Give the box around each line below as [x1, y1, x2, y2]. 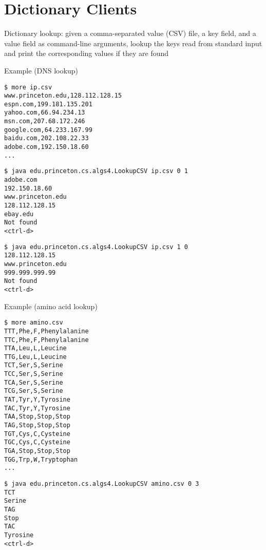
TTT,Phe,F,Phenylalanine [4, 327, 89, 335]
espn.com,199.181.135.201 [4, 100, 92, 108]
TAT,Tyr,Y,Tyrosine [4, 396, 70, 404]
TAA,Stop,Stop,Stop [4, 413, 70, 421]
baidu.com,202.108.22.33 [4, 135, 89, 142]
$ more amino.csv [4, 319, 63, 327]
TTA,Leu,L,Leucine [4, 345, 67, 352]
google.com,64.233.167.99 [4, 126, 92, 134]
